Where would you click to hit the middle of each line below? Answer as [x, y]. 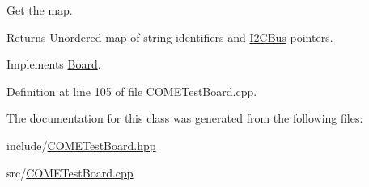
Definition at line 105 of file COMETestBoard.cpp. [132, 91]
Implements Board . [54, 64]
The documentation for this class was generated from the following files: [185, 118]
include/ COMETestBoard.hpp [81, 145]
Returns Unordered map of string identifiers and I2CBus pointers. [170, 37]
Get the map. [40, 10]
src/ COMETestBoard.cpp [70, 172]
